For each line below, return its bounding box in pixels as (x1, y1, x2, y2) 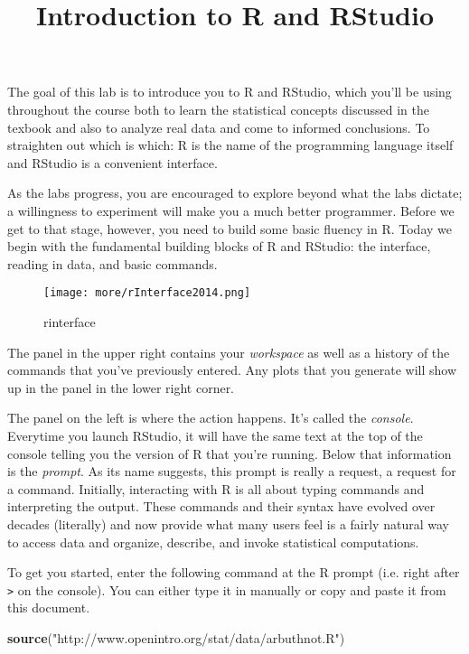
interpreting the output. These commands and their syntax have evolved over (7, 497, 436, 516)
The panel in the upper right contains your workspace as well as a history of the (7, 342, 450, 361)
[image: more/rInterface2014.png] (43, 286, 251, 300)
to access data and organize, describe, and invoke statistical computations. (7, 532, 419, 551)
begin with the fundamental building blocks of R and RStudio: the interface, (7, 237, 431, 256)
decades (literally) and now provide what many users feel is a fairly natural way (7, 514, 449, 533)
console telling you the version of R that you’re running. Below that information (7, 444, 452, 462)
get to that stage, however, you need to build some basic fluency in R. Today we (7, 219, 452, 238)
